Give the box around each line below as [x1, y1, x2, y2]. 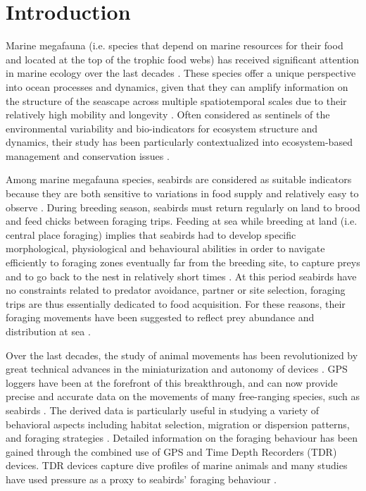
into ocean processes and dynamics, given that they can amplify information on [6, 79, 348, 94]
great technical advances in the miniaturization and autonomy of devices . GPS [6, 361, 348, 376]
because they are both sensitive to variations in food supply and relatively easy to [6, 186, 359, 201]
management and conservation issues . [6, 148, 170, 163]
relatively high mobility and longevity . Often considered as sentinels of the [6, 107, 330, 122]
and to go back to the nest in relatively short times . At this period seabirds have [6, 268, 357, 283]
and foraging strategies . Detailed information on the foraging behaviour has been [6, 430, 358, 445]
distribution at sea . [6, 324, 91, 338]
